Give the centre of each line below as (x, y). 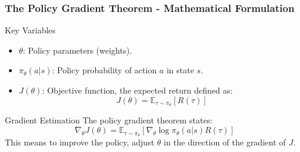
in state (180, 70)
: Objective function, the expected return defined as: (137, 90)
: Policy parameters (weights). (77, 50)
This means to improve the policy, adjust (80, 142)
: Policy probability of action (104, 70)
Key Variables (30, 30)
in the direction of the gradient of (225, 142)
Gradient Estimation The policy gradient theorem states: (109, 120)
